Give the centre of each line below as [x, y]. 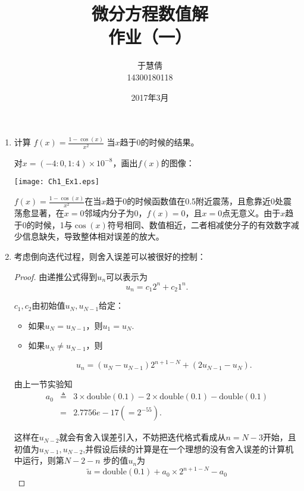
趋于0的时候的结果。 [159, 142]
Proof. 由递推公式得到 [56, 276]
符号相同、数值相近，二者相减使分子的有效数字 [199, 224]
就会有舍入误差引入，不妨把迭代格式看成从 [142, 437]
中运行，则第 [39, 460]
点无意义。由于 [251, 213]
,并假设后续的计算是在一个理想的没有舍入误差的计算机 [188, 448]
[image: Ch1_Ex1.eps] [57, 182]
